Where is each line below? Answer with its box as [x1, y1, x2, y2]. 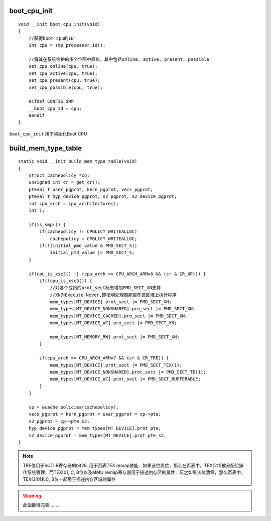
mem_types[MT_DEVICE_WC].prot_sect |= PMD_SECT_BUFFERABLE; [50, 376, 201, 382]
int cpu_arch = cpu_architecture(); [28, 201, 119, 206]
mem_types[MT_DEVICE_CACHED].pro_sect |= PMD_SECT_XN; [50, 313, 188, 319]
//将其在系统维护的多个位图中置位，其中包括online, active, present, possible [28, 56, 209, 62]
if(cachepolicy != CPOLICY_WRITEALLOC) [39, 229, 138, 234]
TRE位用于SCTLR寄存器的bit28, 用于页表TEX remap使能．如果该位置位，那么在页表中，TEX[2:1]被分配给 [23, 462, 239, 468]
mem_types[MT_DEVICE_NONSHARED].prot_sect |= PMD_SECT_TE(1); [50, 369, 206, 375]
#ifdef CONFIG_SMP [28, 98, 74, 104]
